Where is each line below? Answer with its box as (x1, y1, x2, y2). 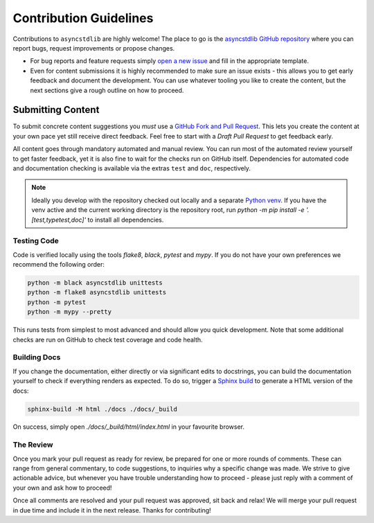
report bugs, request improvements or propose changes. (12, 44, 175, 52)
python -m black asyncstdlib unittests (27, 279, 163, 287)
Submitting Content (12, 104, 100, 116)
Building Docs (12, 353, 61, 362)
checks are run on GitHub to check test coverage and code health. (12, 335, 204, 344)
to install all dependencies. (87, 215, 164, 224)
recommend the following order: (12, 260, 105, 269)
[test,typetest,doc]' (31, 215, 87, 224)
